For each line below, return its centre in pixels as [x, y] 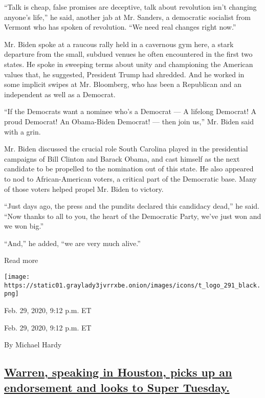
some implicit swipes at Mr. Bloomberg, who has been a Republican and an [123, 84]
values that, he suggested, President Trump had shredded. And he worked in [124, 74]
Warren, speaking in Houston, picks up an [118, 372]
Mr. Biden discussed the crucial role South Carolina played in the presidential [126, 149]
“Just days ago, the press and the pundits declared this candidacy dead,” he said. [132, 206]
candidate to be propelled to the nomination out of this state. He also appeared [129, 169]
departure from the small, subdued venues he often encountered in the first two [128, 54]
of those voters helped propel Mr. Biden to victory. [84, 189]
